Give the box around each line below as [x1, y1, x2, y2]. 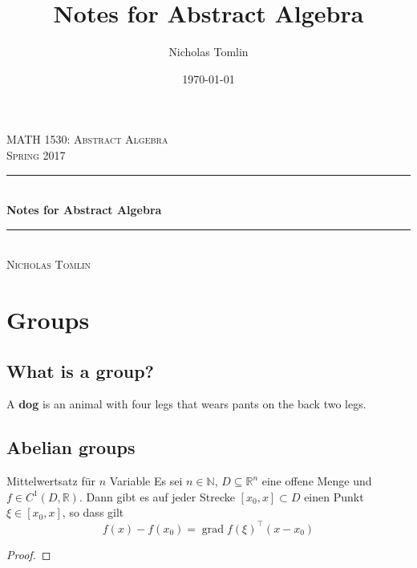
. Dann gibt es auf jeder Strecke [79, 488, 235, 505]
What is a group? [6, 358, 154, 383]
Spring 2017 [6, 146, 66, 163]
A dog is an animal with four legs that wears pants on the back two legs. [6, 396, 366, 412]
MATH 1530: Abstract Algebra [6, 131, 168, 148]
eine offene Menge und [261, 473, 372, 489]
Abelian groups [6, 435, 136, 460]
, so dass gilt [62, 504, 124, 521]
